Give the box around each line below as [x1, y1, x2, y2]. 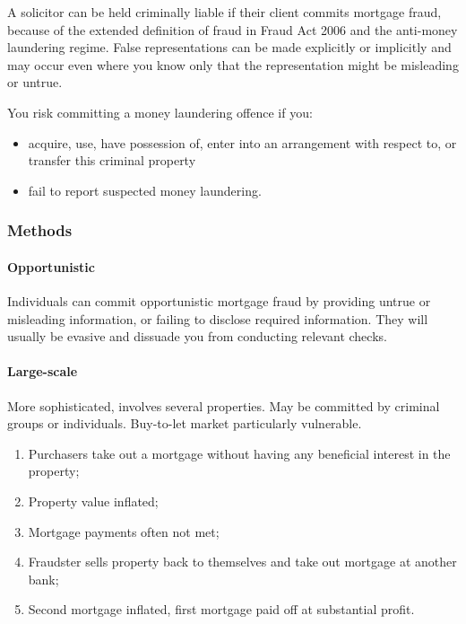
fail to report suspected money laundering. [28, 180, 262, 199]
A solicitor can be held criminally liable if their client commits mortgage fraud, [7, 3, 442, 21]
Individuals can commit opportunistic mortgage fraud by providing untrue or [7, 291, 431, 310]
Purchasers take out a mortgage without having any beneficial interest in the [28, 444, 451, 462]
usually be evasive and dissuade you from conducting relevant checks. [7, 327, 387, 346]
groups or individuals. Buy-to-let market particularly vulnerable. [7, 414, 362, 433]
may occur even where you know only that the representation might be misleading [7, 55, 459, 74]
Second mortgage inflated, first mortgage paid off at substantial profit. [28, 600, 415, 619]
